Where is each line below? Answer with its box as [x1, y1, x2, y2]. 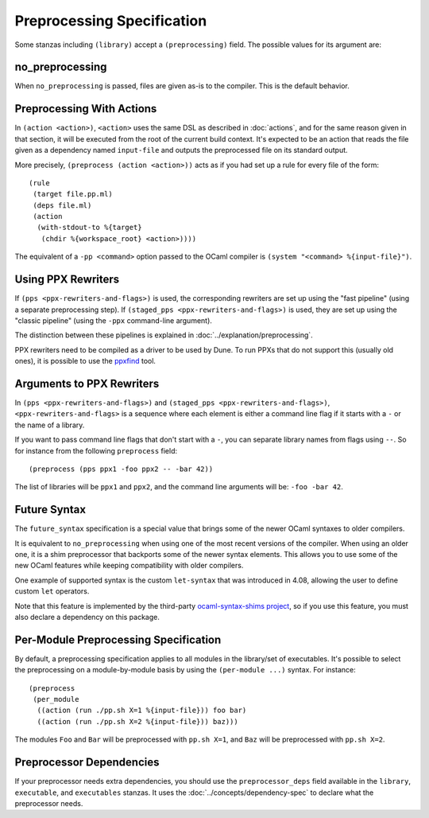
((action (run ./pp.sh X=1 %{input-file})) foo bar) [37, 706, 247, 715]
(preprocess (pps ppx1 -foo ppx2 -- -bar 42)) [29, 464, 214, 473]
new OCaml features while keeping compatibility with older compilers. [14, 561, 244, 571]
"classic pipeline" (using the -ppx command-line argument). [14, 315, 212, 325]
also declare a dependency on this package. [14, 613, 160, 622]
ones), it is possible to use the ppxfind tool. [14, 356, 157, 366]
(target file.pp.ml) [33, 189, 113, 199]
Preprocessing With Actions [14, 102, 157, 115]
